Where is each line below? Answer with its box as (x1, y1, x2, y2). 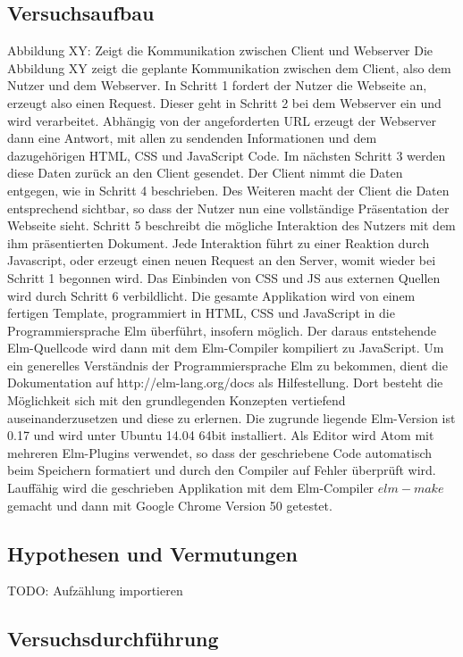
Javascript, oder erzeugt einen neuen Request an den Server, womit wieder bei (7, 251, 436, 270)
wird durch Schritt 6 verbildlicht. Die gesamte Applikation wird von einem (7, 286, 416, 304)
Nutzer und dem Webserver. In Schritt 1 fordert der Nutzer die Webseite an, (7, 76, 427, 95)
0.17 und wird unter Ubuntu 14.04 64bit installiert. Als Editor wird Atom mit (7, 426, 434, 445)
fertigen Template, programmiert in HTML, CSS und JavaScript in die (7, 304, 395, 322)
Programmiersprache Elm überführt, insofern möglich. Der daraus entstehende (7, 320, 437, 339)
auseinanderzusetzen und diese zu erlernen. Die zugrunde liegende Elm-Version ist (7, 408, 456, 427)
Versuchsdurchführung (7, 625, 219, 653)
